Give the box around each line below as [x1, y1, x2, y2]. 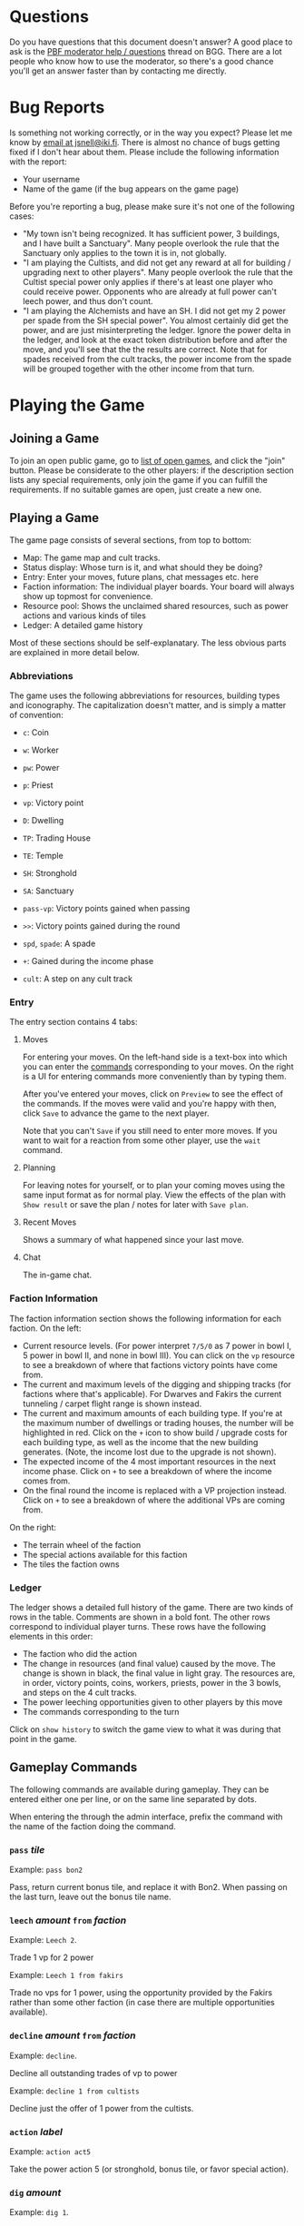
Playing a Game [9, 510, 100, 526]
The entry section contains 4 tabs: [9, 1017, 138, 1028]
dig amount [9, 2186, 62, 2199]
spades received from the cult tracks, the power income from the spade [22, 353, 292, 364]
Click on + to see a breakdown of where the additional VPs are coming [22, 1494, 286, 1505]
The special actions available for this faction [22, 1549, 188, 1560]
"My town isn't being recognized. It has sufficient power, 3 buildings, [22, 228, 279, 239]
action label [9, 2125, 64, 2138]
